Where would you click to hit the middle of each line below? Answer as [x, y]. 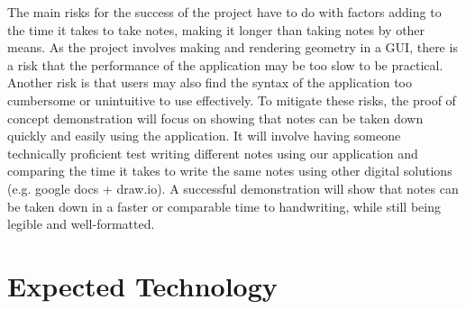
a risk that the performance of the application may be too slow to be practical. [225, 64]
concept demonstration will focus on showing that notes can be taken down [215, 118]
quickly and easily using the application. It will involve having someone [204, 136]
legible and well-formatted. [81, 224]
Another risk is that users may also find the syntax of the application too [210, 82]
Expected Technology [142, 285]
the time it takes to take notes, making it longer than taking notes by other [216, 29]
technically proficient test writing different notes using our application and [213, 153]
